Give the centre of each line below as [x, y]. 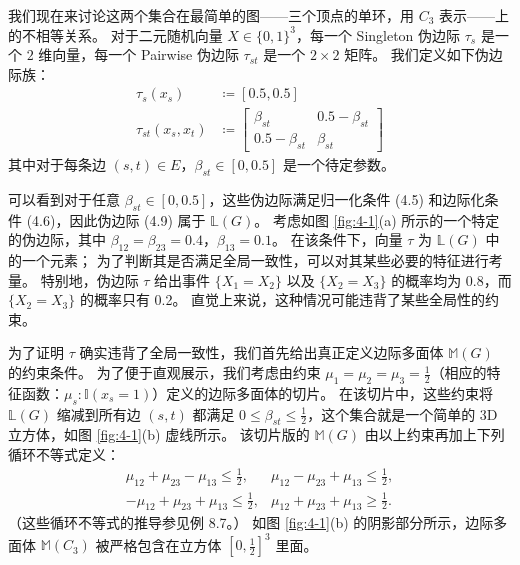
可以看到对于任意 [64, 198]
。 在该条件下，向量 [337, 239]
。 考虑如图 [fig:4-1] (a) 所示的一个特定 [377, 219]
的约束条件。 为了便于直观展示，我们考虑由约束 [164, 372]
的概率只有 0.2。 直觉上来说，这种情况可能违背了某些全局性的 [282, 299]
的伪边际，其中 [57, 239]
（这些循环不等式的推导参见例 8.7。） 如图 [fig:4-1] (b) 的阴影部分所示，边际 [251, 522]
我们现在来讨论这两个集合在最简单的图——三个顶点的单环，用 [211, 15]
